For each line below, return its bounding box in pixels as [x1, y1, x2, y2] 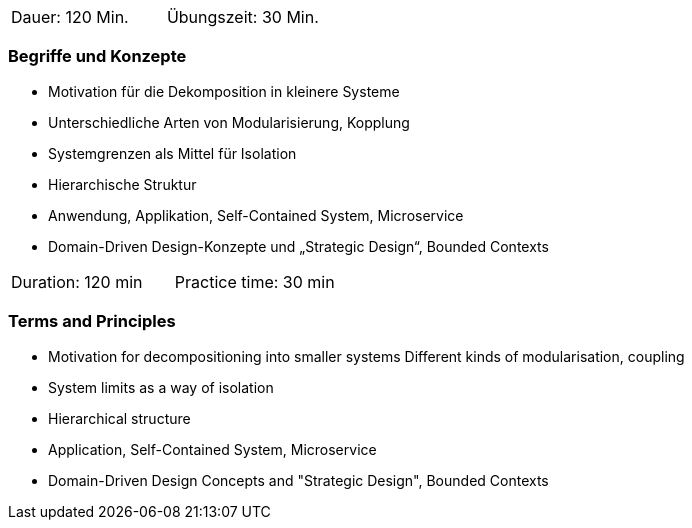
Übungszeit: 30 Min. [166, 7, 319, 27]
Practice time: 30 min [174, 271, 335, 292]
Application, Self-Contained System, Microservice [48, 440, 377, 458]
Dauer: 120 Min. [11, 7, 129, 27]
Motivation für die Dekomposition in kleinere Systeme [48, 82, 400, 100]
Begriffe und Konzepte [8, 46, 187, 67]
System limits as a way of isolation [48, 378, 274, 396]
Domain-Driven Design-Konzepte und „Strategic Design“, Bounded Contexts [48, 237, 549, 255]
